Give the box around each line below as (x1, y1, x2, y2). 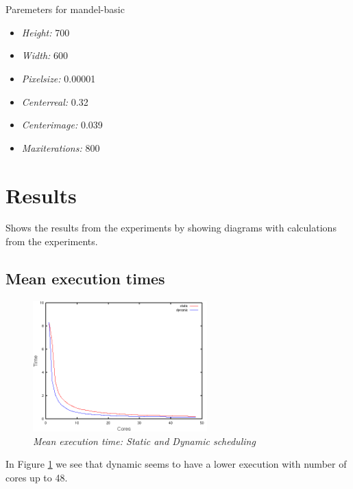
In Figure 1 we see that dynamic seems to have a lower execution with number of (5, 457, 347, 471)
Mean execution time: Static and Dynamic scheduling (33, 433, 256, 448)
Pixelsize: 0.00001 (21, 71, 96, 85)
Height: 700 (21, 25, 70, 39)
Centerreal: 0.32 (21, 94, 88, 109)
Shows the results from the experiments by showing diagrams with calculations (5, 220, 337, 235)
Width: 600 (21, 48, 69, 62)
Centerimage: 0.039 (21, 117, 103, 132)
